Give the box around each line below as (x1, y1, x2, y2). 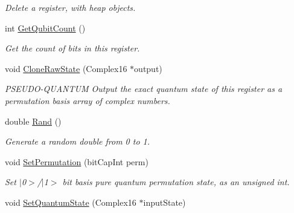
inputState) (143, 195, 186, 208)
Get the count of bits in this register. (5, 42, 140, 54)
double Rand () (5, 114, 62, 127)
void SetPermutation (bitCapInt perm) (5, 155, 149, 168)
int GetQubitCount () (5, 21, 86, 34)
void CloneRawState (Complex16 (5, 62, 127, 74)
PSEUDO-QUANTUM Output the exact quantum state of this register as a (5, 82, 283, 95)
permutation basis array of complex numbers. (5, 94, 170, 106)
